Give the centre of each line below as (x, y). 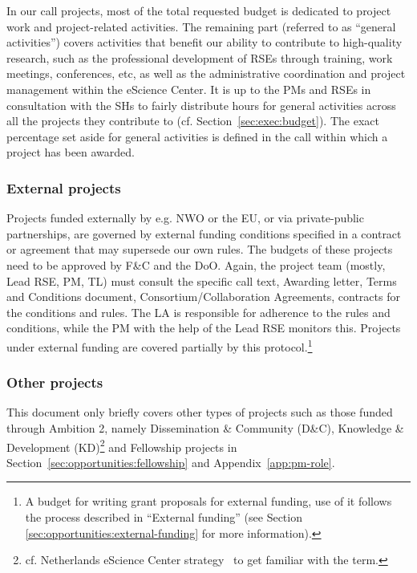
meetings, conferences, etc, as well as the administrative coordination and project (206, 73)
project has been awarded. (71, 152)
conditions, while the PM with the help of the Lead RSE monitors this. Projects (204, 328)
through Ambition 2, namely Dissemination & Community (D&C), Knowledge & (205, 427)
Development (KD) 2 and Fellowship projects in (122, 445)
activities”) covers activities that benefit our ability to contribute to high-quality (204, 42)
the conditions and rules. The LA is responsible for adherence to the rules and (198, 312)
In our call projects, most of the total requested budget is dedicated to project (199, 10)
